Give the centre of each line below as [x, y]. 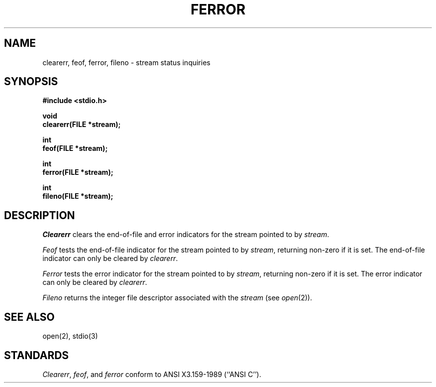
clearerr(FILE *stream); [82, 125]
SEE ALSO [29, 317]
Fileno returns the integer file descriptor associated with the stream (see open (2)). [177, 298]
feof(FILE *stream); [75, 148]
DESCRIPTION [40, 215]
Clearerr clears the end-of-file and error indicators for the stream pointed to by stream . [186, 235]
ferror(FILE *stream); [78, 172]
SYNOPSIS [31, 82]
